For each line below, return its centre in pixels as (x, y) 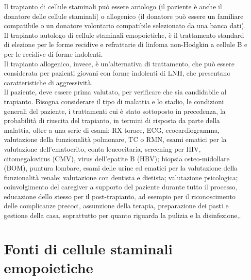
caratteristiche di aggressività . (49, 82)
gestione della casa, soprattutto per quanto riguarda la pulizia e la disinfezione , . (123, 215)
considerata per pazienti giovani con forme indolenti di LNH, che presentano (117, 73)
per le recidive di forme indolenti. (53, 54)
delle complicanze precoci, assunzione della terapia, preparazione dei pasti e (116, 206)
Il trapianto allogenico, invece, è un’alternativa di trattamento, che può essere (119, 63)
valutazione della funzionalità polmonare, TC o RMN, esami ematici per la (115, 139)
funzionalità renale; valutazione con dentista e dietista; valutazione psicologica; (121, 177)
